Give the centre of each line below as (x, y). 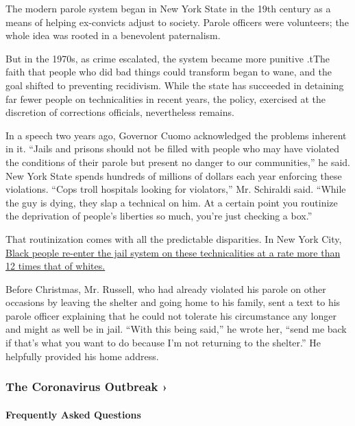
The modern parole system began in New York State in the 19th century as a (168, 8)
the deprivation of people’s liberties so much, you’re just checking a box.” (159, 216)
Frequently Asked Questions (73, 414)
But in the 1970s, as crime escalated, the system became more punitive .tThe (168, 58)
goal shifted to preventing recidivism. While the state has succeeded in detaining (175, 85)
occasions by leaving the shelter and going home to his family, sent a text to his (173, 302)
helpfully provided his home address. (82, 356)
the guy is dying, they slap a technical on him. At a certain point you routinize (172, 202)
